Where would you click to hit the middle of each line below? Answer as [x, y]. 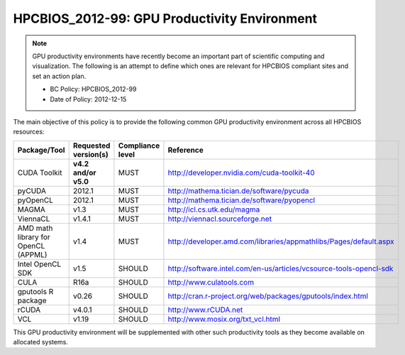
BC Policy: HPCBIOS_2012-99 [93, 89]
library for [34, 236]
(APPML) [32, 254]
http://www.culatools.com [211, 282]
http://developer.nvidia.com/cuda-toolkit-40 [241, 173]
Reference [185, 150]
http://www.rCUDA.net [205, 310]
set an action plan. [59, 76]
